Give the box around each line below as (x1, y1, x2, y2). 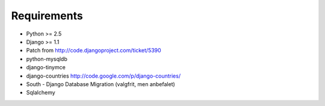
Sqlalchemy (26, 89, 55, 96)
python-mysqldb (26, 55, 67, 63)
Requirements (11, 9, 84, 22)
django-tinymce (26, 64, 66, 71)
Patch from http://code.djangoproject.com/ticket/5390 (26, 47, 162, 54)
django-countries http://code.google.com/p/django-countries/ (26, 72, 181, 79)
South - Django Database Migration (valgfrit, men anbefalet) (26, 80, 176, 87)
